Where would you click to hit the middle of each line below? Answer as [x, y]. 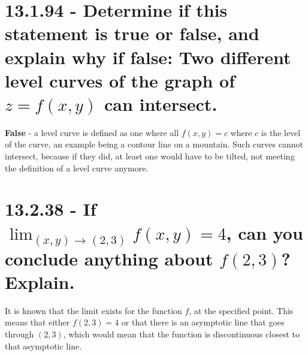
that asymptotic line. [43, 346]
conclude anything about [109, 258]
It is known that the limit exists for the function [93, 310]
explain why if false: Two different [148, 57]
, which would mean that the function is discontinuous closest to [181, 334]
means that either [37, 322]
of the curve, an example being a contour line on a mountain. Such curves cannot [154, 144]
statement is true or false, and [132, 33]
